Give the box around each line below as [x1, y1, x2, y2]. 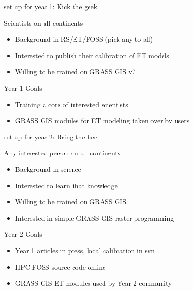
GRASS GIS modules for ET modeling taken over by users [15, 115, 190, 125]
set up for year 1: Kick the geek [4, 1, 98, 11]
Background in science [15, 164, 81, 174]
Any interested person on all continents [4, 148, 120, 158]
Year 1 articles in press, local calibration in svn [15, 245, 155, 255]
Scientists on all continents [4, 17, 83, 28]
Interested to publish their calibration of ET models [15, 50, 169, 60]
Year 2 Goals [4, 229, 42, 239]
